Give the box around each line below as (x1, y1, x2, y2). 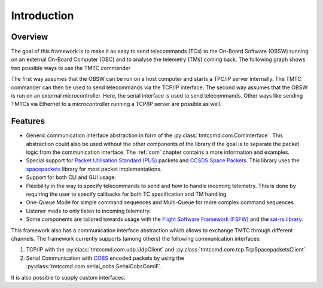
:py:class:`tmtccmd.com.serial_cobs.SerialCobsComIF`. (26, 263, 163, 270)
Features (11, 116, 45, 126)
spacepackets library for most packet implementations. (26, 165, 162, 172)
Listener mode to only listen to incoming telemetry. (26, 207, 151, 214)
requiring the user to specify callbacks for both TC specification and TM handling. (26, 190, 228, 198)
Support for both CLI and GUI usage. (26, 174, 117, 181)
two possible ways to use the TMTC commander (11, 64, 131, 71)
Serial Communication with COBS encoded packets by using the (26, 254, 185, 262)
